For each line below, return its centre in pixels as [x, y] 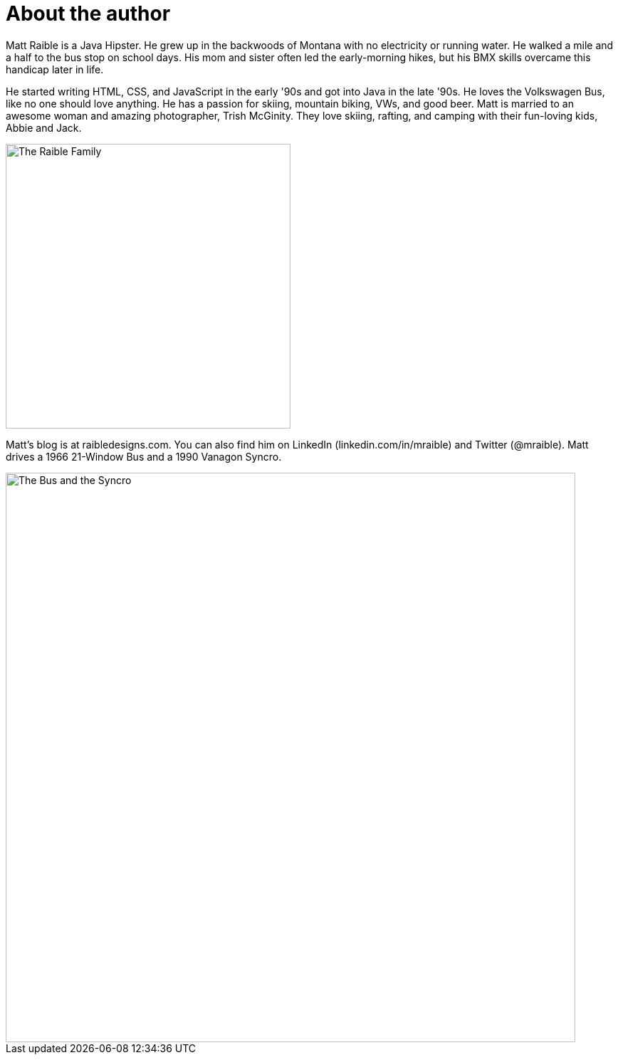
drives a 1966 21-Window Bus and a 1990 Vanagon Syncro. [144, 456]
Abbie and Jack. [44, 127]
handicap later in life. [55, 69]
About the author [88, 14]
